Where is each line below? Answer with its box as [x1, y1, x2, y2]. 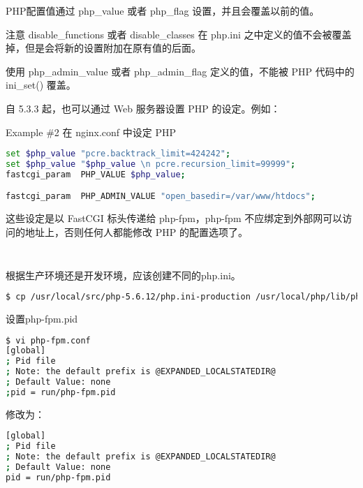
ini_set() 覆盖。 [6, 77, 76, 92]
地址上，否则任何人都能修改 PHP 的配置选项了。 [24, 224, 248, 239]
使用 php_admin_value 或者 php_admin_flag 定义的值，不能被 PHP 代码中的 [6, 64, 355, 78]
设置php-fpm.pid [6, 311, 78, 325]
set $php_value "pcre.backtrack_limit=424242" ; [6, 149, 231, 159]
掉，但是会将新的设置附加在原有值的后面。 [6, 40, 201, 55]
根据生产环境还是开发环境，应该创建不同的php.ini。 [6, 267, 241, 282]
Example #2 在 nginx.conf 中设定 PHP [6, 124, 177, 139]
